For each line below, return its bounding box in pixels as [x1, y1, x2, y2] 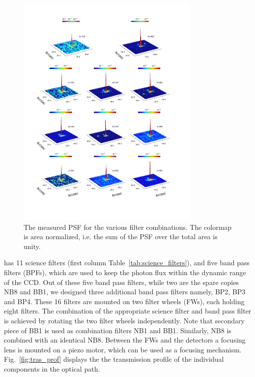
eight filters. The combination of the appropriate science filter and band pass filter [4, 306, 252, 316]
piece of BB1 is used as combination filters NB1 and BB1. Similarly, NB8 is [4, 325, 231, 335]
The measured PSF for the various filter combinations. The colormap [24, 221, 232, 232]
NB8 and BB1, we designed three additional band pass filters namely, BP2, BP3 [4, 286, 246, 297]
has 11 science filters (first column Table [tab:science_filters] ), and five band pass [4, 257, 250, 268]
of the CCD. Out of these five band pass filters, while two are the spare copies [4, 277, 239, 287]
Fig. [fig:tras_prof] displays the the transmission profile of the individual [4, 354, 224, 364]
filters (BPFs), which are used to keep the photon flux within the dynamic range [4, 267, 246, 278]
